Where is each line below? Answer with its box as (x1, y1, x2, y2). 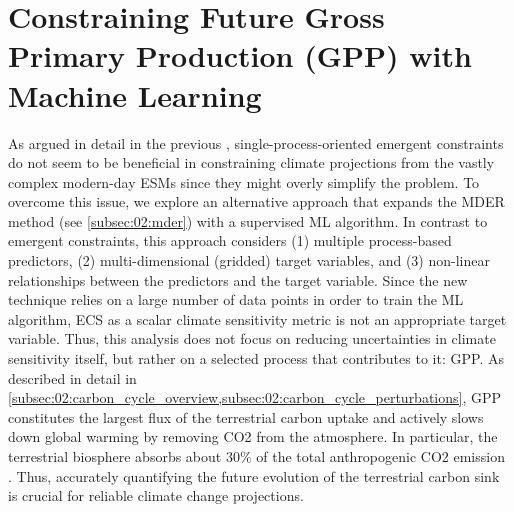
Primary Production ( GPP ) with (8, 35, 472, 76)
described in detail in (8, 367, 137, 388)
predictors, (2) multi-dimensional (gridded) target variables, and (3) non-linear (8, 250, 490, 271)
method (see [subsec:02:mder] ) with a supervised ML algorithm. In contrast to (8, 210, 488, 231)
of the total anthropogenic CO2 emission (256, 446, 505, 466)
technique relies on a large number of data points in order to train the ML (8, 289, 464, 310)
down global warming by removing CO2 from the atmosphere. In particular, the (8, 426, 498, 447)
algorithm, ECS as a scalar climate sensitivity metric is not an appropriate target (8, 308, 507, 329)
